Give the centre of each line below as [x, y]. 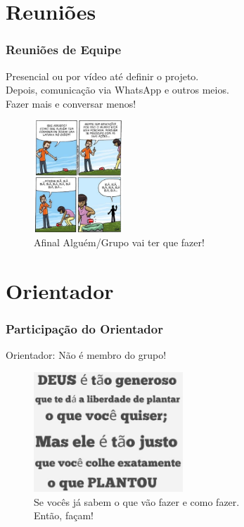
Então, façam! [64, 515]
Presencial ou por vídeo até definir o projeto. [102, 76]
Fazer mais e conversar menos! [71, 103]
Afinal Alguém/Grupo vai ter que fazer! [119, 242]
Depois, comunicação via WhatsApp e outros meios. [117, 90]
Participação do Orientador [84, 328]
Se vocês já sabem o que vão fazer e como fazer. [137, 501]
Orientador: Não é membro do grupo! [86, 355]
